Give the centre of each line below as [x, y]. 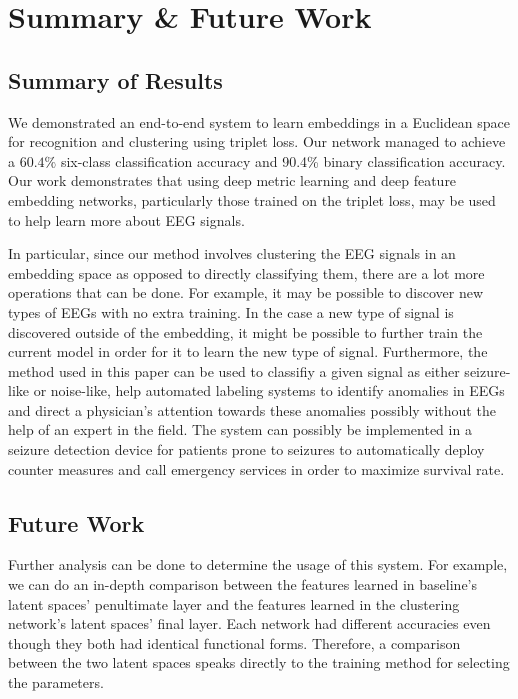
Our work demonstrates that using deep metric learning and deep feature [232, 180]
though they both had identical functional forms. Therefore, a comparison [234, 642]
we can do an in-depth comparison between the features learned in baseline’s [243, 584]
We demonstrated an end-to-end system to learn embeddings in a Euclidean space [259, 121]
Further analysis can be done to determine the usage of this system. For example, [258, 564]
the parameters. [56, 682]
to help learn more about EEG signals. [126, 219]
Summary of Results [115, 79]
